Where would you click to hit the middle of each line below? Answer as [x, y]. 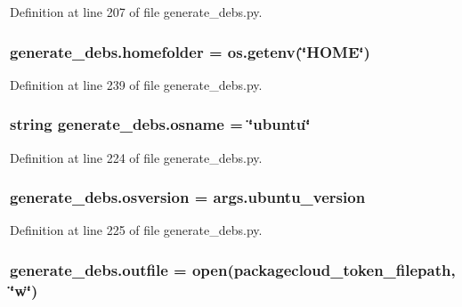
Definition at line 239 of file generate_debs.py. [136, 84]
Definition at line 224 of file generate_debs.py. [136, 157]
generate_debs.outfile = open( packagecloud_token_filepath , [233, 269]
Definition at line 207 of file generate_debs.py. [136, 12]
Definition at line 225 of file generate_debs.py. [136, 230]
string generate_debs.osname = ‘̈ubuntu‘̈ [160, 124]
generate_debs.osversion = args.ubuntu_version [188, 197]
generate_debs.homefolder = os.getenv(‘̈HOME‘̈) [190, 51]
